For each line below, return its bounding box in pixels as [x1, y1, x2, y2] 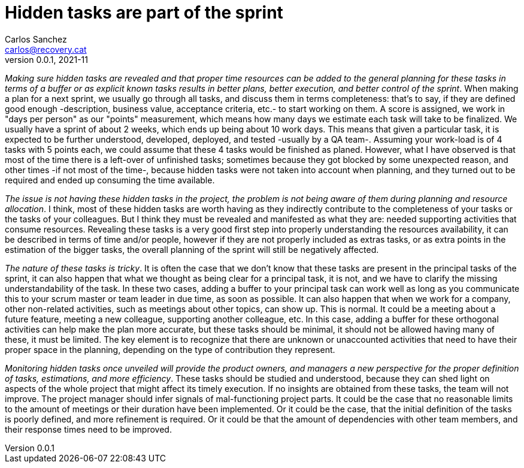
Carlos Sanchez [5, 34, 67, 44]
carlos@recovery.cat [5, 44, 87, 55]
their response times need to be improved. [5, 424, 172, 434]
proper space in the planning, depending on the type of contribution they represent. [5, 344, 335, 355]
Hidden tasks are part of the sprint [5, 2, 283, 23]
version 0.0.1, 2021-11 [5, 54, 88, 65]
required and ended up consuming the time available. [5, 174, 215, 185]
